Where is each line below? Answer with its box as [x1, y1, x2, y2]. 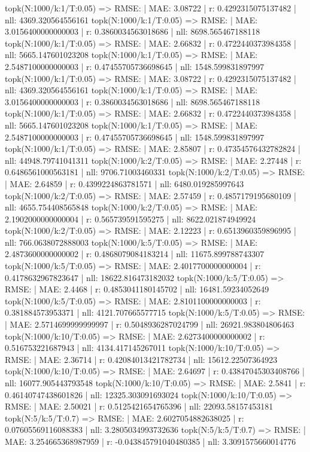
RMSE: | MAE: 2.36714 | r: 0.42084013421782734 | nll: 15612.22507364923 [5, 353, 278, 365]
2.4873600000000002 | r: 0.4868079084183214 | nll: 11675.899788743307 [5, 248, 265, 260]
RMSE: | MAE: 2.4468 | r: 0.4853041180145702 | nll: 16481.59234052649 [5, 283, 269, 295]
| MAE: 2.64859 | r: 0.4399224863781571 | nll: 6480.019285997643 [5, 177, 244, 190]
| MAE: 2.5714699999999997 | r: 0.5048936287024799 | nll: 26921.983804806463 [5, 318, 294, 331]
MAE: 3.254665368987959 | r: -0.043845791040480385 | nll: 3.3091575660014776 [5, 435, 296, 447]
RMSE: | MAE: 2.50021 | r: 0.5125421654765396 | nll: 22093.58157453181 [5, 400, 273, 413]
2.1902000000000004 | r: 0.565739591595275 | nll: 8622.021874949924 [5, 212, 256, 225]
